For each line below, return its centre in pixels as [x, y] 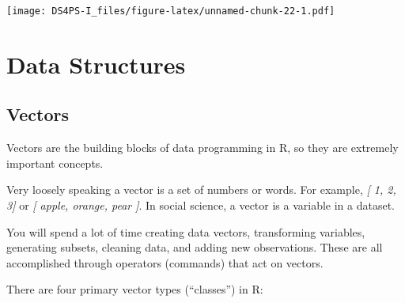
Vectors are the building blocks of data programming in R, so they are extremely [202, 148]
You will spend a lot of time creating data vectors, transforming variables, [186, 231]
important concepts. [55, 163]
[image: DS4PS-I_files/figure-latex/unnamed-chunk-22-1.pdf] [171, 11]
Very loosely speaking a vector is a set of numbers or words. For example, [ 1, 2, [201, 189]
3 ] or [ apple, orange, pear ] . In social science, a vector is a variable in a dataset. [201, 205]
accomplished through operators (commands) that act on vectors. [165, 262]
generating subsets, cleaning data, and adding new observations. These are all [195, 247]
